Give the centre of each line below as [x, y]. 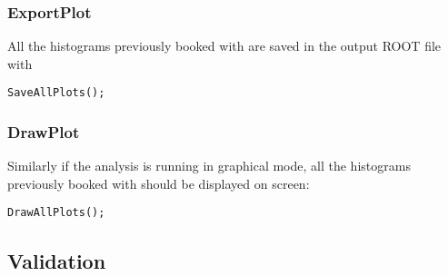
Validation [57, 260]
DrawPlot [44, 131]
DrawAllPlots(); [56, 213]
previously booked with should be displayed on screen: [159, 183]
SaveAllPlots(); [56, 93]
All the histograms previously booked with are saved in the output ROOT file [224, 46]
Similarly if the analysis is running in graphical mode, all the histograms [209, 166]
